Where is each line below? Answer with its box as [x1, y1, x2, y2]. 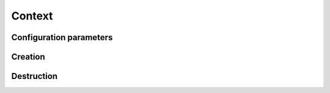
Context [11, 9, 53, 22]
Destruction [11, 71, 58, 81]
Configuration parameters [11, 32, 113, 43]
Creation [11, 52, 45, 62]
